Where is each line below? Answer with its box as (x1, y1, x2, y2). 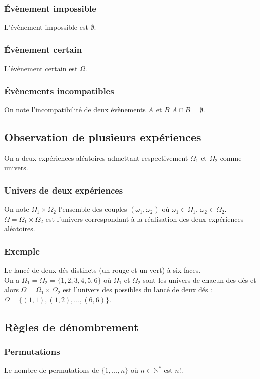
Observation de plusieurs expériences (4, 129, 201, 144)
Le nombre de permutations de (4, 365, 99, 375)
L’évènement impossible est (4, 22, 88, 32)
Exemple (4, 244, 40, 257)
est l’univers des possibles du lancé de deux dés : (63, 284, 213, 295)
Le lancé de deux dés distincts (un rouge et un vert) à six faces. (4, 265, 201, 275)
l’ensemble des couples (58, 204, 127, 214)
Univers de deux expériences (4, 183, 123, 196)
